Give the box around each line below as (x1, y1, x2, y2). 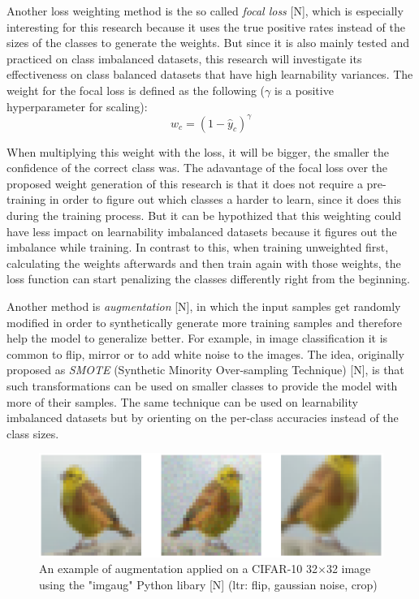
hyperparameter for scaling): (6, 97, 148, 114)
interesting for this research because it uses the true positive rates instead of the (6, 18, 405, 35)
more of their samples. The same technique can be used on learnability (6, 393, 358, 410)
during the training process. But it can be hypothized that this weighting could (6, 207, 401, 224)
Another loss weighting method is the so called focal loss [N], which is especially (6, 2, 404, 19)
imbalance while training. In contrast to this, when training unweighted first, (6, 239, 389, 256)
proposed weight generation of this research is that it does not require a (6, 175, 363, 192)
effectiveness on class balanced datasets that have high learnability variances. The (6, 66, 413, 83)
